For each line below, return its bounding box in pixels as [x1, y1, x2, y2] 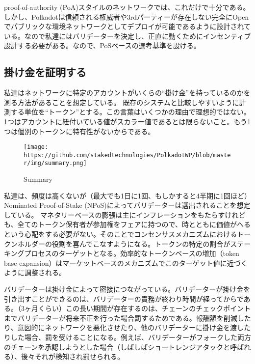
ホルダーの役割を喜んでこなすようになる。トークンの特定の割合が [17, 238, 230, 249]
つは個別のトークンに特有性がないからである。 [4, 126, 155, 136]
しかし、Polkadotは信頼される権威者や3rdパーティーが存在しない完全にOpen [4, 11, 249, 22]
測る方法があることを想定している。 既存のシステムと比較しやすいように [4, 97, 239, 107]
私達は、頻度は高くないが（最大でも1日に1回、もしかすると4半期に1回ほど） [4, 190, 251, 200]
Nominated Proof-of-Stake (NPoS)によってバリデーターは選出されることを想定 [4, 200, 251, 210]
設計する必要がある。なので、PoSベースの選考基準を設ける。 [4, 40, 201, 51]
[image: [24, 143, 49, 151]
